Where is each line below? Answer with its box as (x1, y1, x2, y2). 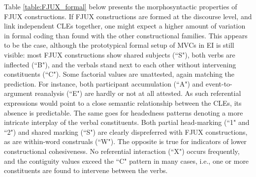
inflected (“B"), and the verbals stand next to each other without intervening (4, 59, 236, 69)
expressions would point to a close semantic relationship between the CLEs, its (4, 97, 242, 108)
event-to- (205, 78, 232, 88)
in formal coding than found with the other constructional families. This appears (4, 30, 248, 40)
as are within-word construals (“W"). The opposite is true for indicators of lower (4, 136, 247, 147)
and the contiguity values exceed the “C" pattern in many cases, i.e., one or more (4, 155, 249, 166)
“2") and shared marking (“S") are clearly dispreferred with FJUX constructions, (4, 126, 248, 137)
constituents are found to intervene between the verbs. (4, 165, 168, 176)
